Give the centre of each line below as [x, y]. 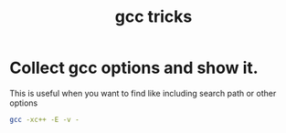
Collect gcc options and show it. [134, 68]
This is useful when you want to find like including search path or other [143, 93]
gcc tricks [154, 17]
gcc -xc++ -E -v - [44, 119]
